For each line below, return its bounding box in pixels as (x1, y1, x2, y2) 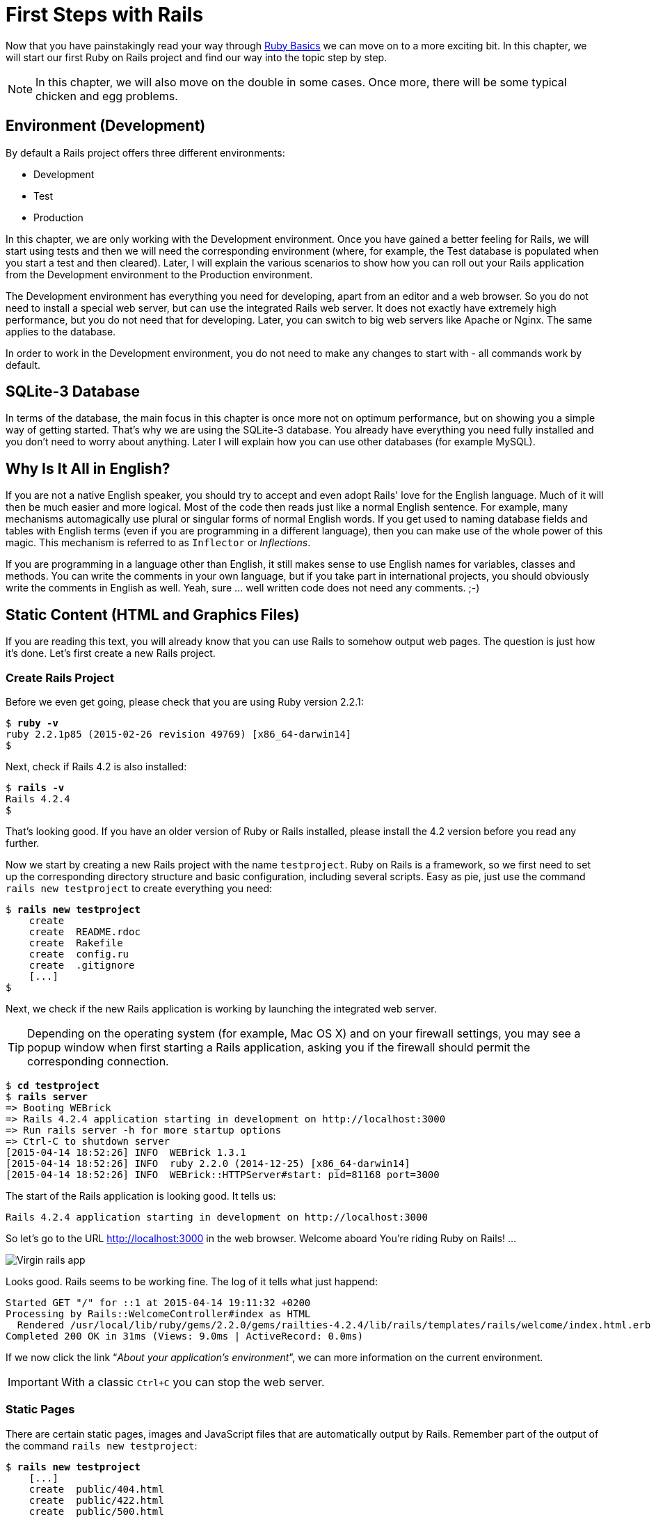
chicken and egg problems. (35, 88, 178, 103)
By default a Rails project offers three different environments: (6, 146, 285, 159)
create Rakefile (29, 937, 123, 948)
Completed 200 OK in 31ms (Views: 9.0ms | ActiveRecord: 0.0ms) (6, 1330, 364, 1342)
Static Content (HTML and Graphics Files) (6, 605, 300, 624)
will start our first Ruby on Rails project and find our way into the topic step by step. (6, 51, 387, 63)
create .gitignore (29, 959, 135, 971)
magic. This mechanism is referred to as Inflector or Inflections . (6, 537, 311, 549)
